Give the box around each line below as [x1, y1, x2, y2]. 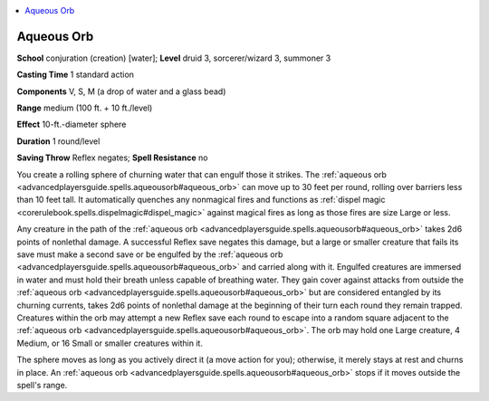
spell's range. [16, 379, 68, 390]
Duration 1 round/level [16, 136, 101, 147]
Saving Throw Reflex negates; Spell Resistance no [16, 152, 208, 163]
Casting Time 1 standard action [16, 69, 135, 81]
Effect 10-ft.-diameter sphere [16, 119, 127, 130]
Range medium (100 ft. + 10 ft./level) [16, 102, 153, 113]
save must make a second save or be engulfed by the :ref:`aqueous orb [16, 249, 283, 260]
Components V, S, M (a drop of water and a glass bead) [16, 86, 226, 97]
